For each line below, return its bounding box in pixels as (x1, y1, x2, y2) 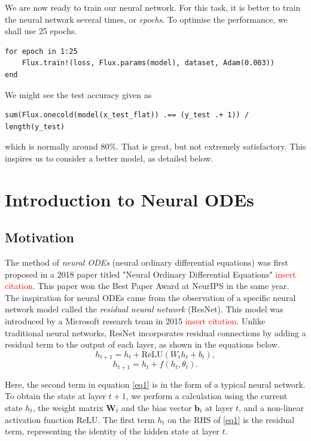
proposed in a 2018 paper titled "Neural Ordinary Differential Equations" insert (5, 267, 296, 280)
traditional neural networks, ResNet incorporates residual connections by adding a (5, 326, 306, 339)
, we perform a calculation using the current (126, 390, 288, 402)
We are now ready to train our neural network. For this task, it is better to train (5, 1, 301, 13)
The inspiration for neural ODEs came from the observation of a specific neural (5, 291, 296, 303)
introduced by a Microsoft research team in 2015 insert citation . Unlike (5, 315, 266, 327)
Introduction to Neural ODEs (5, 187, 254, 211)
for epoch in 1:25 (5, 47, 78, 56)
